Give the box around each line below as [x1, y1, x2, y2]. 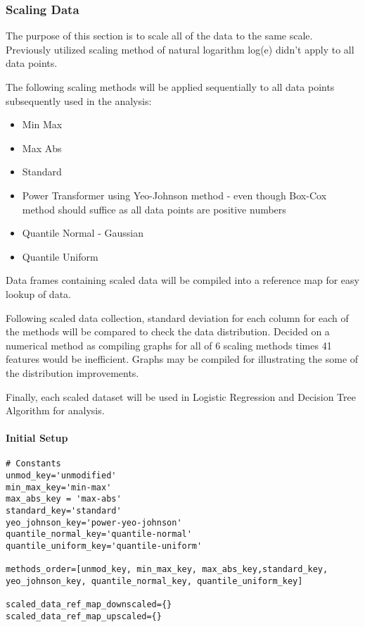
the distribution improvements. [6, 365, 139, 380]
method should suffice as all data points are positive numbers [22, 201, 286, 216]
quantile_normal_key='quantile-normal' [6, 529, 192, 540]
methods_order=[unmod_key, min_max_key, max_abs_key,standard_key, [6, 564, 328, 575]
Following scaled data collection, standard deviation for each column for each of [6, 310, 349, 325]
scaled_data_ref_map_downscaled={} [6, 600, 172, 610]
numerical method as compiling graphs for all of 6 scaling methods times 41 [6, 337, 332, 352]
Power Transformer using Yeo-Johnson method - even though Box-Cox [22, 187, 327, 202]
